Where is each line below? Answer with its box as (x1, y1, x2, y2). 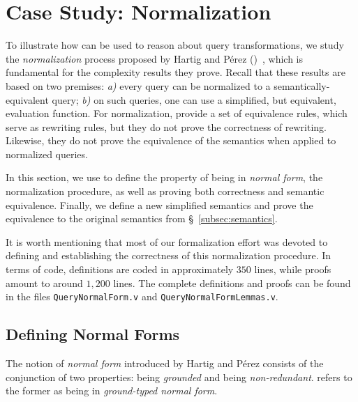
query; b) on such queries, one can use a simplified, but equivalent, (52, 92, 336, 107)
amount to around (6, 275, 83, 290)
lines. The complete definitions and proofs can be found (113, 275, 351, 290)
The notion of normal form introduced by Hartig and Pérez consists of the (6, 356, 324, 371)
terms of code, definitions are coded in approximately (6, 262, 234, 277)
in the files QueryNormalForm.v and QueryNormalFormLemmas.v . (6, 289, 278, 304)
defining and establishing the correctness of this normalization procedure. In (6, 248, 331, 263)
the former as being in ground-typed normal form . (6, 383, 218, 398)
